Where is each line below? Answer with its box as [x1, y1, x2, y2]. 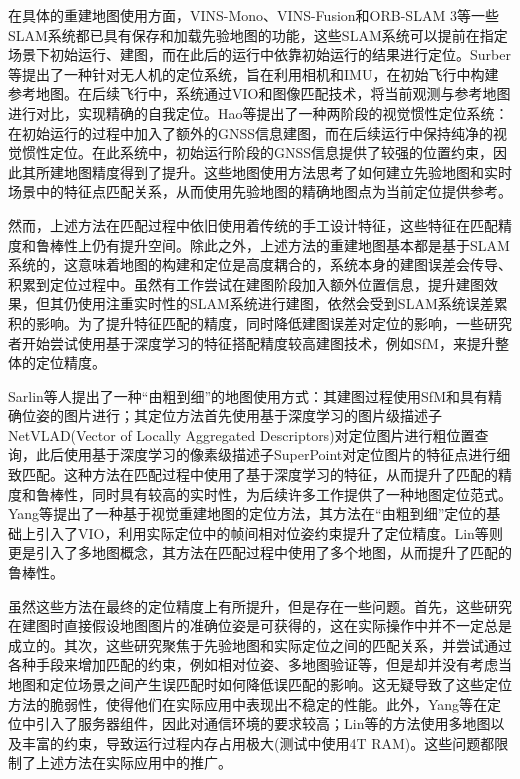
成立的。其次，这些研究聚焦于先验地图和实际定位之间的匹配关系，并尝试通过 [8, 634, 512, 655]
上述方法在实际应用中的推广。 [35, 752, 232, 773]
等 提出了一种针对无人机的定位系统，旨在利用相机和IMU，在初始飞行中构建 [8, 63, 499, 84]
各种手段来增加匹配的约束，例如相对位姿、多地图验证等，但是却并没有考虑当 [8, 654, 512, 675]
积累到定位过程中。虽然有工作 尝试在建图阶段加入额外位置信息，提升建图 [8, 273, 484, 294]
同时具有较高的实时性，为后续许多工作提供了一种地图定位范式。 [91, 483, 512, 504]
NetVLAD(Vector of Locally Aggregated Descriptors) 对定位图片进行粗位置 [8, 424, 475, 445]
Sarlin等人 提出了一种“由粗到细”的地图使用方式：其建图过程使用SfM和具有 [8, 385, 488, 406]
